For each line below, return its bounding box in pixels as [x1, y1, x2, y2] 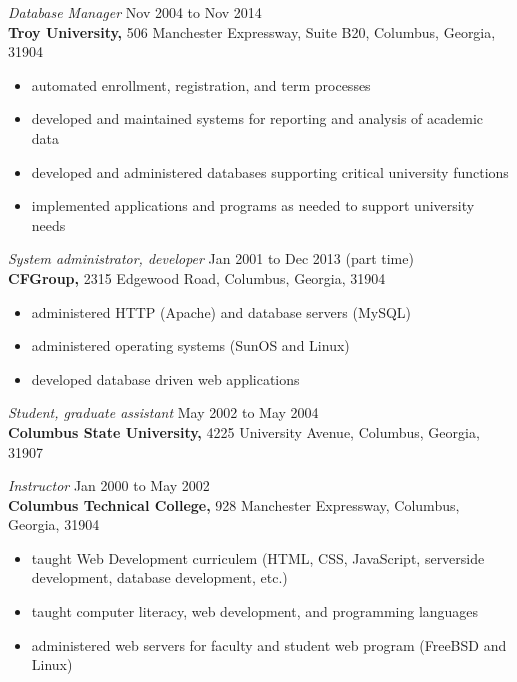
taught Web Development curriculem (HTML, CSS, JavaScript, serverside [31, 547, 485, 568]
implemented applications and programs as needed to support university [31, 195, 475, 216]
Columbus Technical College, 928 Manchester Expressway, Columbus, [8, 494, 460, 515]
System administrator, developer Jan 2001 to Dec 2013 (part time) [8, 248, 414, 269]
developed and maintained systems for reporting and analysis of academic [31, 108, 484, 129]
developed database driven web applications [31, 368, 300, 389]
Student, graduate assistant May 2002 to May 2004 [8, 402, 319, 423]
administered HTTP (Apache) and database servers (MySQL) [31, 301, 411, 322]
